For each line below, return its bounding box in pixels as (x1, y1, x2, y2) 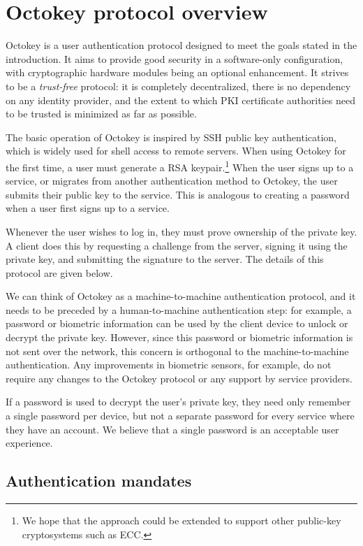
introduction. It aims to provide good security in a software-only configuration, (6, 51, 343, 66)
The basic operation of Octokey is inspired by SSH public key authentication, (6, 129, 337, 144)
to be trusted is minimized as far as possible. (6, 106, 197, 121)
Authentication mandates (6, 470, 192, 491)
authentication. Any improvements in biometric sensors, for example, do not (6, 357, 332, 372)
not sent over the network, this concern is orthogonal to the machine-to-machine (6, 343, 349, 358)
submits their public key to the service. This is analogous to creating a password (6, 187, 350, 201)
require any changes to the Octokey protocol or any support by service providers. (6, 371, 353, 385)
